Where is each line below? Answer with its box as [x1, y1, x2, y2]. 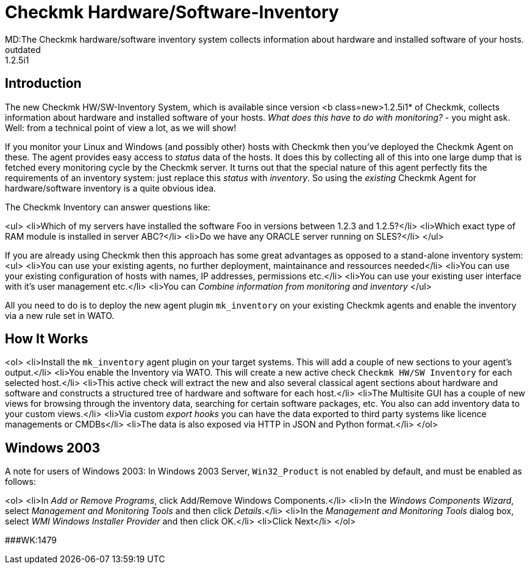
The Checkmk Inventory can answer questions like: [5, 201, 210, 212]
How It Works [5, 331, 88, 347]
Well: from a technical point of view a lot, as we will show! [5, 122, 237, 133]
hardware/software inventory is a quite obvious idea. [5, 182, 217, 193]
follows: [5, 476, 36, 487]
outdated [5, 44, 41, 55]
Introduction [5, 76, 82, 91]
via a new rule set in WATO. [5, 310, 115, 321]
